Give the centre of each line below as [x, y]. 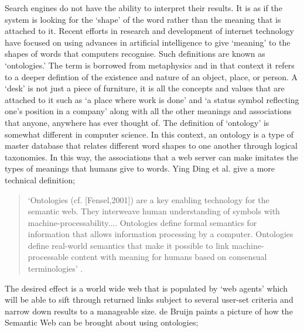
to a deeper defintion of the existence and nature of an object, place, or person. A [151, 76]
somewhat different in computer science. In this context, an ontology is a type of [149, 134]
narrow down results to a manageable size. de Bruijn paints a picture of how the [149, 311]
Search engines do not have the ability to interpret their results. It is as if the [144, 8]
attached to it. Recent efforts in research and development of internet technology [149, 31]
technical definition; [40, 179]
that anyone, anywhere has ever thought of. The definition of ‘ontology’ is [137, 122]
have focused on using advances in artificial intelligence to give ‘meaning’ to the [148, 42]
